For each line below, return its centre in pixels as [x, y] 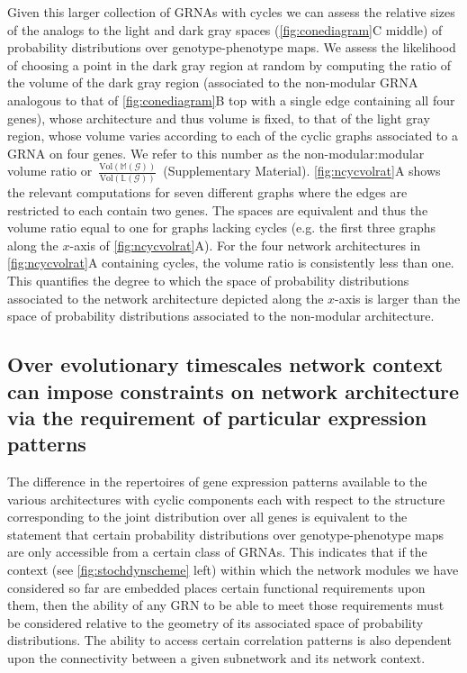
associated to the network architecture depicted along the [166, 298]
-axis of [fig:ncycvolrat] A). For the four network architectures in [245, 245]
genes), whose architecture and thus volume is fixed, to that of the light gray [219, 118]
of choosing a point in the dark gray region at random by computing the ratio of [229, 64]
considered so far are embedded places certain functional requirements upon [216, 587]
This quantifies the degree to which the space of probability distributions [208, 280]
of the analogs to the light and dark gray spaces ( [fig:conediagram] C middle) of [225, 29]
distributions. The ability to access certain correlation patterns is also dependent [229, 640]
